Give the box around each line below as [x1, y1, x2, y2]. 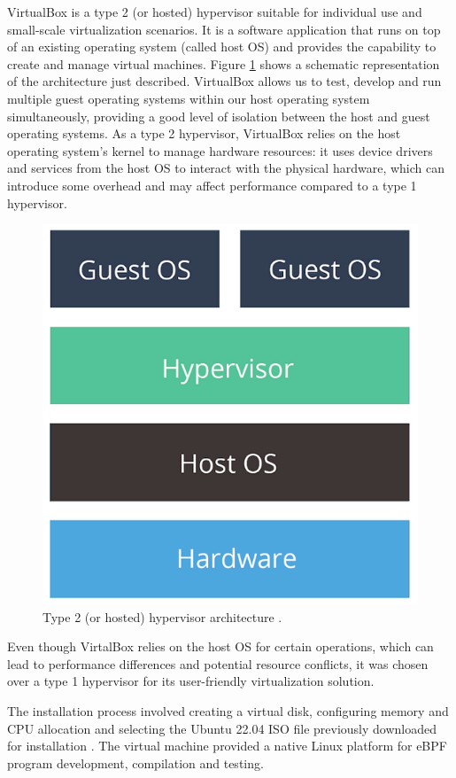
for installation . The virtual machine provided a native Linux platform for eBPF [7, 736, 447, 755]
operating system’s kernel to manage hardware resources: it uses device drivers [7, 141, 433, 159]
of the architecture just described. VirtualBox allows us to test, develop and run [7, 72, 442, 90]
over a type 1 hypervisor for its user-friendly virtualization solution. [7, 672, 375, 690]
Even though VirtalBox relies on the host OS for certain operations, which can [7, 637, 434, 656]
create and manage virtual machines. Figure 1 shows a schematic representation [7, 54, 440, 73]
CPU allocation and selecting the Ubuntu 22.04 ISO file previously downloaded [7, 719, 437, 737]
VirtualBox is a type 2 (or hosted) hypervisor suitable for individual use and [7, 3, 422, 20]
